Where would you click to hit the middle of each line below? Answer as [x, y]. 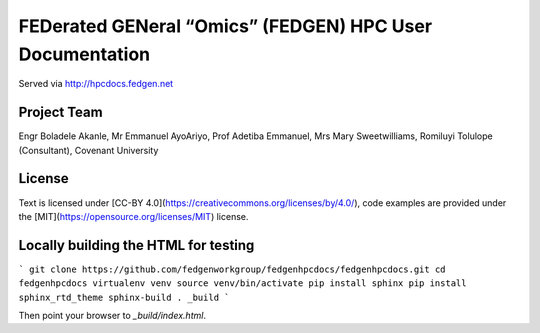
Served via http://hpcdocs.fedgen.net [96, 84]
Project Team [61, 112]
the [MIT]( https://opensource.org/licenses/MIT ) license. [133, 216]
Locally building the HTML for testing [136, 245]
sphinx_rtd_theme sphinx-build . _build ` [124, 297]
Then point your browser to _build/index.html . [112, 316]
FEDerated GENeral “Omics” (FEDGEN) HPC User [225, 26]
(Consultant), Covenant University [88, 150]
